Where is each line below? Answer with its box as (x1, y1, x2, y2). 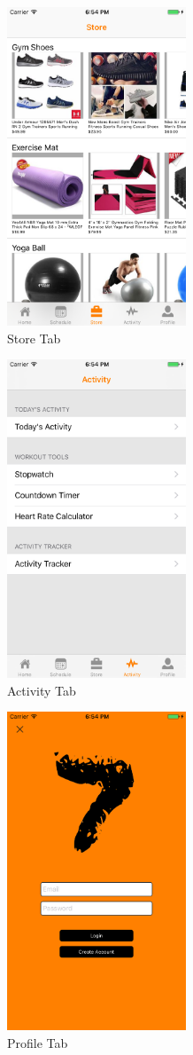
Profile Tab (7, 1033, 68, 1051)
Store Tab (7, 328, 61, 347)
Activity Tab (7, 681, 76, 699)
